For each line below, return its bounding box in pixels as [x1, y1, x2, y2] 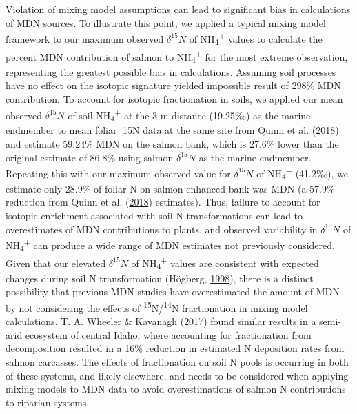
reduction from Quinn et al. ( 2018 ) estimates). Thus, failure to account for [6, 195, 320, 209]
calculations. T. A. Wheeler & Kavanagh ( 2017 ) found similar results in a [6, 314, 316, 328]
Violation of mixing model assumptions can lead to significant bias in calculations [6, 2, 351, 16]
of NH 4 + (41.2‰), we [256, 164, 348, 182]
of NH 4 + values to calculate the [189, 30, 323, 48]
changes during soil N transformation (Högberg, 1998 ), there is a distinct [6, 270, 314, 285]
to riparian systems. [6, 395, 90, 409]
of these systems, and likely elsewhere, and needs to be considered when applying [6, 368, 349, 382]
